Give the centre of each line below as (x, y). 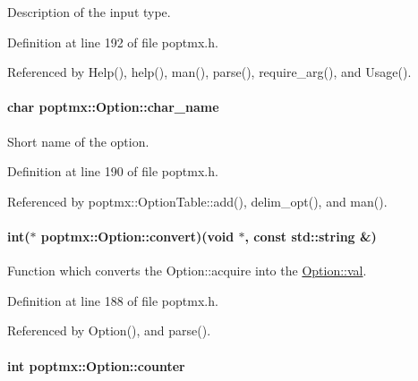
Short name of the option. (78, 141)
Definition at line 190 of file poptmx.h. (113, 171)
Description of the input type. (89, 12)
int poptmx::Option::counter (96, 365)
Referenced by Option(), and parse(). (109, 330)
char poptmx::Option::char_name (113, 107)
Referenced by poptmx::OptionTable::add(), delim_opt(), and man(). (197, 201)
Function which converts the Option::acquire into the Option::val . (187, 271)
